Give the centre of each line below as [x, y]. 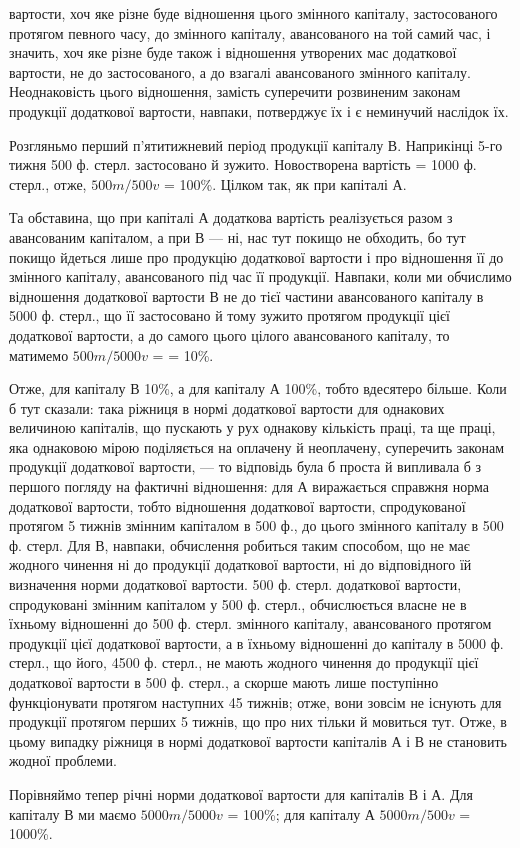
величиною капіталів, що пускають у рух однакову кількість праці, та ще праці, [252, 427]
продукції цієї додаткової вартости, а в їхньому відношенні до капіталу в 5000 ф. [256, 642]
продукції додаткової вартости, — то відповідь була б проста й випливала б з [245, 466]
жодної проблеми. [63, 760]
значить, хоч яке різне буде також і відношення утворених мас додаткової [233, 52]
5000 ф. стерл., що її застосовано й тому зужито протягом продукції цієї [229, 315]
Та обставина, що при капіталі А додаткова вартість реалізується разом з [231, 217]
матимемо [39, 354]
